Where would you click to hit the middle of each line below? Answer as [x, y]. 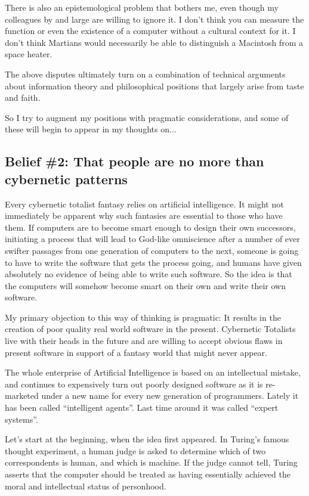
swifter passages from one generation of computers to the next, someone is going [152, 250]
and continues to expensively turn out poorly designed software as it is [134, 384]
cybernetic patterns [66, 179]
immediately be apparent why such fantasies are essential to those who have [144, 216]
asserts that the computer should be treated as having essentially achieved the [148, 474]
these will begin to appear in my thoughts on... [91, 129]
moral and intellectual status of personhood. [86, 486]
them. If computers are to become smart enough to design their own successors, [150, 227]
